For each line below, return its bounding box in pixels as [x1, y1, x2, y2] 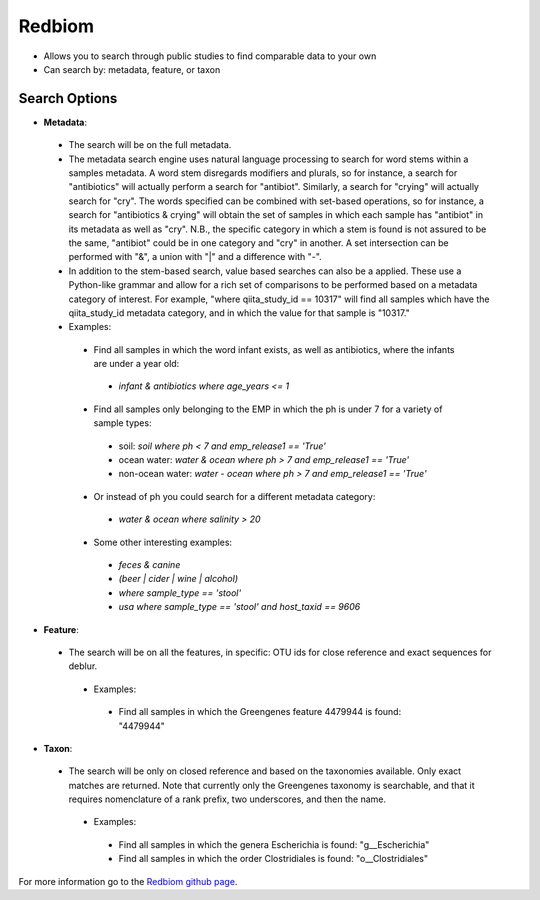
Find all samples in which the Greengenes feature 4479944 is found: [118, 706, 402, 718]
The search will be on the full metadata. [68, 139, 232, 151]
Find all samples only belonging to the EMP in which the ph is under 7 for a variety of [93, 403, 443, 415]
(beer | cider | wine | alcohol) [118, 573, 239, 585]
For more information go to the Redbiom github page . [18, 875, 238, 887]
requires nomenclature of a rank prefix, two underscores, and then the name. [68, 793, 387, 805]
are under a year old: [93, 358, 180, 370]
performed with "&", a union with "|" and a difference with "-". [68, 251, 322, 263]
